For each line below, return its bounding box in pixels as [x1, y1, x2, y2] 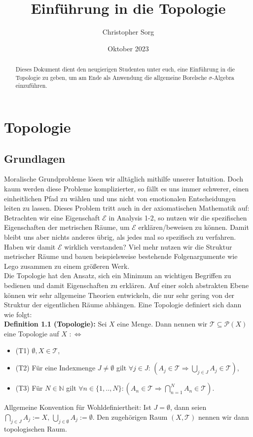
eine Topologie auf [4, 328, 59, 338]
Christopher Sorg [102, 27, 154, 37]
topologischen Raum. [4, 423, 67, 434]
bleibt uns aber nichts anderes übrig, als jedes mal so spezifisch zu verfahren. [4, 232, 236, 242]
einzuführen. [15, 81, 47, 90]
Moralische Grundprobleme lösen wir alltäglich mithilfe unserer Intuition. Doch [4, 174, 243, 184]
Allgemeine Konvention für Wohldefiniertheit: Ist [4, 402, 151, 412]
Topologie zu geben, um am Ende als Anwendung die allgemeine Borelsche [15, 73, 207, 81]
